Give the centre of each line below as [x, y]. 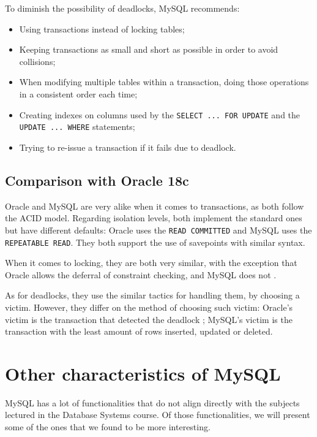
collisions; [37, 61]
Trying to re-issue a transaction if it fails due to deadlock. [128, 147]
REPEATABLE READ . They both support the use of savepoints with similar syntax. [155, 242]
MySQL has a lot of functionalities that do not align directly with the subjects [152, 402]
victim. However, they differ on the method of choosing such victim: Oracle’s [149, 307]
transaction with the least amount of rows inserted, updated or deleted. [139, 331]
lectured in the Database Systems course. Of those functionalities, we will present [158, 415]
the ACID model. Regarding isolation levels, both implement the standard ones [154, 218]
